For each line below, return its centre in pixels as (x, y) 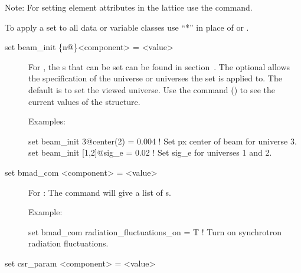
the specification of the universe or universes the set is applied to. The (155, 78)
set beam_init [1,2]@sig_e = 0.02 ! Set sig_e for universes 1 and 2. (150, 152)
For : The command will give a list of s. (100, 192)
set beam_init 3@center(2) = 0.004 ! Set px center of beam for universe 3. (163, 141)
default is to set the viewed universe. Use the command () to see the (152, 89)
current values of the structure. (84, 101)
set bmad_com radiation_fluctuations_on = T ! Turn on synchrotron (155, 231)
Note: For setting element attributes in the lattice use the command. (129, 7)
